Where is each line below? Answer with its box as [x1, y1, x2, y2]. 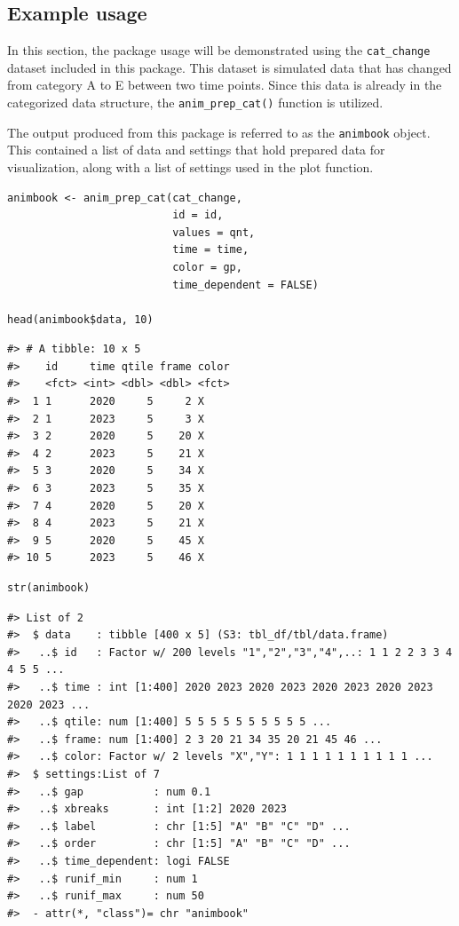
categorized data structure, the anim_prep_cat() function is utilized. [7, 93, 384, 112]
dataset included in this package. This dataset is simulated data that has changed [7, 58, 452, 76]
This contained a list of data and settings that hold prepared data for [7, 140, 385, 159]
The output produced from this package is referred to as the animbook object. [7, 123, 431, 141]
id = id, [172, 209, 224, 222]
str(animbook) [7, 582, 91, 595]
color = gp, [172, 260, 242, 273]
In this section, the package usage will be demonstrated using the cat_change [7, 41, 431, 59]
